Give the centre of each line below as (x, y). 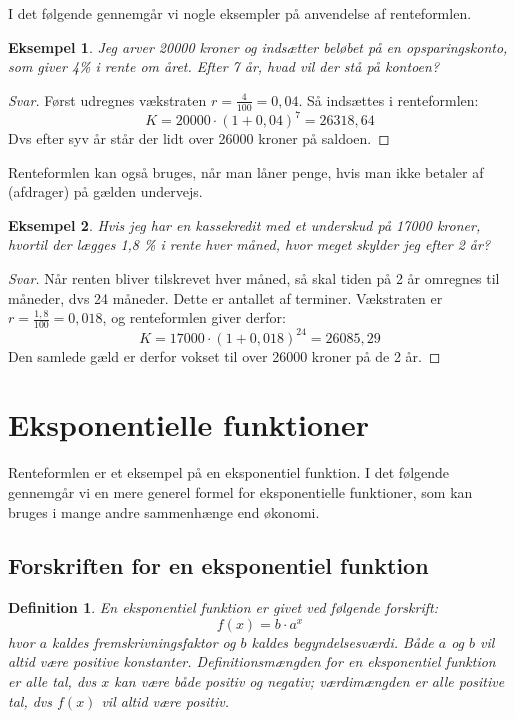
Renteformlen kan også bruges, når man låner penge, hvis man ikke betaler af (246, 171)
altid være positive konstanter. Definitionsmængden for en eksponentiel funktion (252, 661)
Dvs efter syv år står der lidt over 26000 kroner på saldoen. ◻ (199, 138)
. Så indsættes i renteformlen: (388, 99)
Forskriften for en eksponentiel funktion (218, 565)
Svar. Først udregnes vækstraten (107, 99)
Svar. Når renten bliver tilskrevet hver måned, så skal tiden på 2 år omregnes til (254, 278)
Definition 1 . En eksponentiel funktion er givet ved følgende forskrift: (223, 607)
